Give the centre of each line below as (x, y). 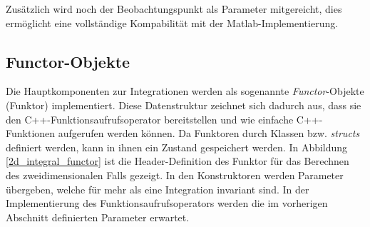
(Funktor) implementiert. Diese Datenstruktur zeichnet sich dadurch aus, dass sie (184, 105)
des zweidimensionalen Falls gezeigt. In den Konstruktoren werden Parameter (175, 175)
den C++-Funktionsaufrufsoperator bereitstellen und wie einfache (150, 119)
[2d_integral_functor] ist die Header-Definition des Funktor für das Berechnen (178, 161)
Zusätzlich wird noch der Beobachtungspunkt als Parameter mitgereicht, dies (174, 9)
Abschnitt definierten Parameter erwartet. (98, 217)
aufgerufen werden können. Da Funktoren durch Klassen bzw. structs (209, 133)
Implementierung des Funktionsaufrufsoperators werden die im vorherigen (167, 203)
